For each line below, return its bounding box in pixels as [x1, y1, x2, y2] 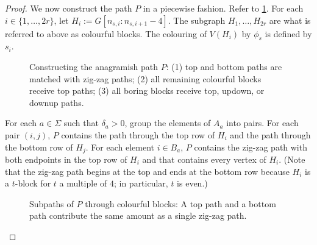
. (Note [279, 153, 305, 165]
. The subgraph [168, 13, 226, 26]
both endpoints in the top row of [5, 153, 127, 165]
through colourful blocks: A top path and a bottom [85, 197, 276, 210]
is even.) [177, 177, 208, 190]
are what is [269, 13, 311, 26]
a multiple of [59, 177, 107, 190]
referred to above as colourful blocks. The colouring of [5, 27, 207, 40]
